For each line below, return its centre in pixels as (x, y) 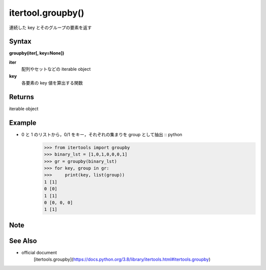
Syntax (20, 42)
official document (39, 252)
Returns (22, 97)
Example (23, 123)
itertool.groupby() (47, 13)
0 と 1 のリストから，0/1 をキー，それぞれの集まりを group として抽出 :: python (102, 134)
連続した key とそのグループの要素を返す (50, 28)
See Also (23, 241)
